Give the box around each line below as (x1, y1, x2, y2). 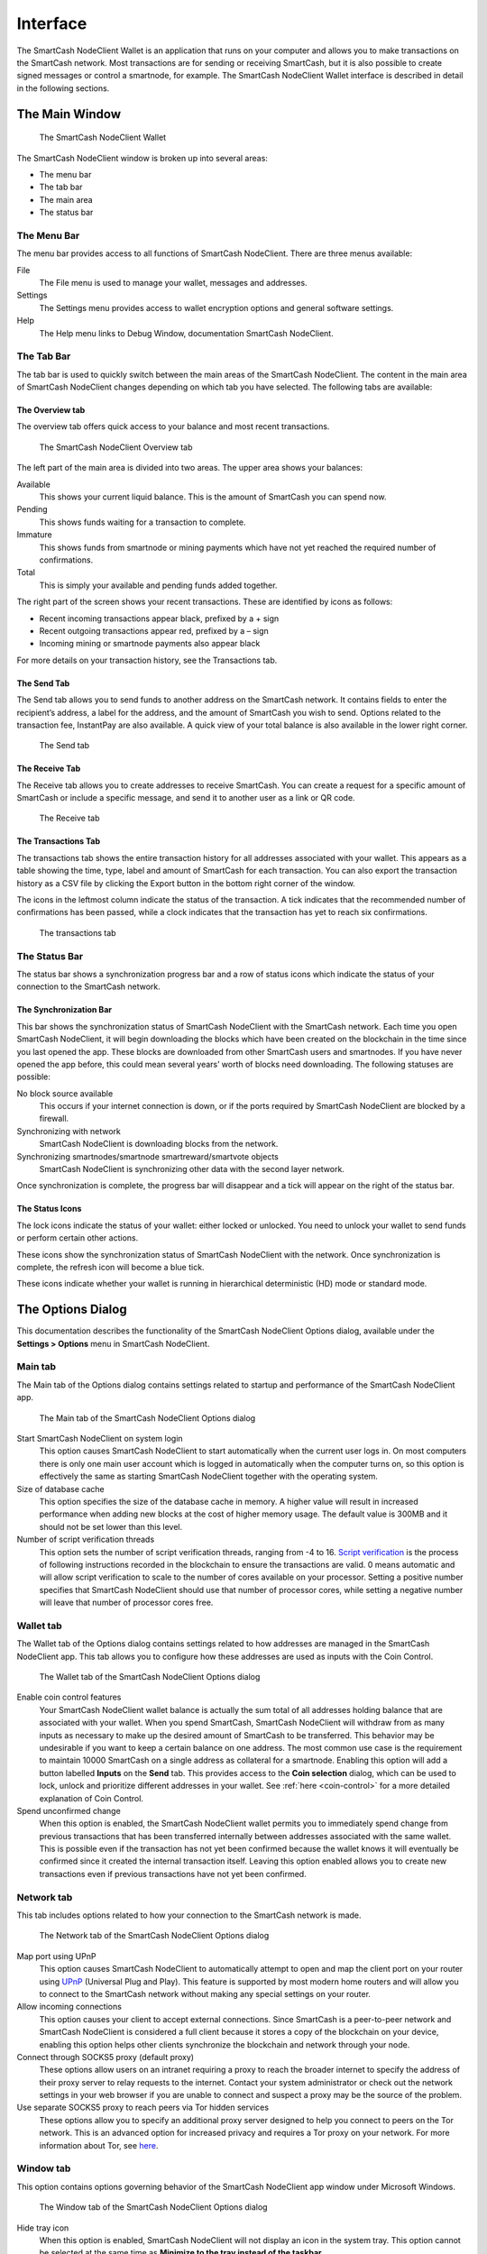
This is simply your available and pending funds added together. (39, 580, 278, 591)
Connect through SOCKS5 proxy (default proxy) (16, 2051, 194, 2062)
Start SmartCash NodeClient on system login (16, 1433, 184, 1443)
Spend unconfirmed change (16, 1805, 121, 1816)
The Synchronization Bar (16, 1004, 113, 1015)
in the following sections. (16, 82, 110, 94)
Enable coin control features (16, 1691, 122, 1703)
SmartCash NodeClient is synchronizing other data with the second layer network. (39, 1164, 345, 1175)
